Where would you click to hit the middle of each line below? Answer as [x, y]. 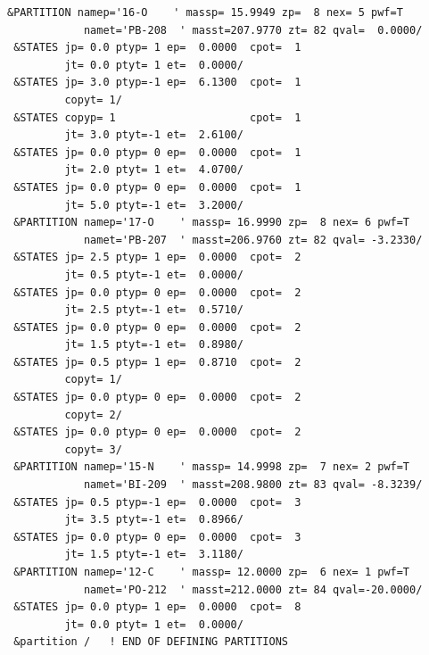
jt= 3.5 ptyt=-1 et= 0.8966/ [154, 520]
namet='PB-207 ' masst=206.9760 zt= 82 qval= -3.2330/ [253, 240]
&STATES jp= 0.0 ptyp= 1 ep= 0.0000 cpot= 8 [157, 607]
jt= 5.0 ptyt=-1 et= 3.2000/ [154, 205]
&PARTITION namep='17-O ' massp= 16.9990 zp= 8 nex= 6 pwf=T [212, 223]
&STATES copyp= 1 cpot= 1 [157, 117]
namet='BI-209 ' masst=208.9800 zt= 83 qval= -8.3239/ [253, 485]
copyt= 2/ [93, 415]
